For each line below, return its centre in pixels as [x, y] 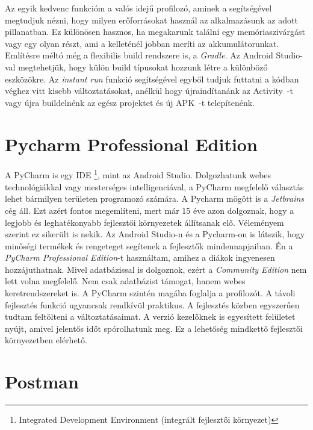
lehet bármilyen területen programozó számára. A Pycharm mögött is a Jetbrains [155, 198]
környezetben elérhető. [46, 340]
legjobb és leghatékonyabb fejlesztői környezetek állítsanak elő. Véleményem [144, 222]
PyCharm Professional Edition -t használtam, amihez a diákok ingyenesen [140, 257]
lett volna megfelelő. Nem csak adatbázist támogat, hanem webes [125, 281]
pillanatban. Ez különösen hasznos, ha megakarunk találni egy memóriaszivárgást [155, 32]
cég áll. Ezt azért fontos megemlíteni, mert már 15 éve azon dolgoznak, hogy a [150, 210]
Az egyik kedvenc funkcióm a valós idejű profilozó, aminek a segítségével [138, 8]
